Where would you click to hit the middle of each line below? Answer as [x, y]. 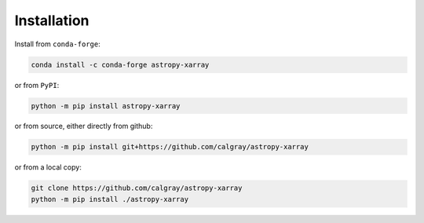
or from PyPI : [37, 85]
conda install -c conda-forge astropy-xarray [120, 64]
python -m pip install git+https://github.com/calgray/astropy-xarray [170, 147]
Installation [52, 20]
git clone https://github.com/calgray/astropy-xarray [137, 188]
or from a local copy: [48, 167]
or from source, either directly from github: [84, 126]
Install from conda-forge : [58, 44]
